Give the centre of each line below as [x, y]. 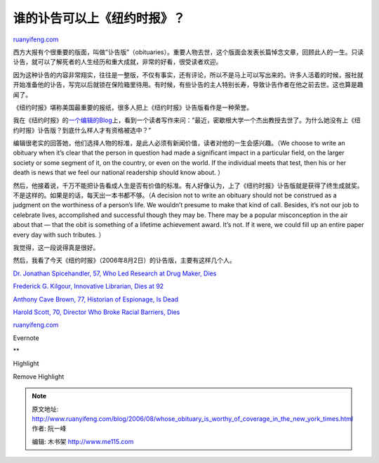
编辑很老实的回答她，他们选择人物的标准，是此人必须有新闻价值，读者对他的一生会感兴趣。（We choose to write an [179, 143]
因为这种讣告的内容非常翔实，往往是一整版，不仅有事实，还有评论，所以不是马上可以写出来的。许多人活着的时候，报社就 [188, 74]
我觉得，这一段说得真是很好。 [56, 247]
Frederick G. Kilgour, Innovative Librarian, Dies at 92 [88, 286]
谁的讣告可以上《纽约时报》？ [99, 18]
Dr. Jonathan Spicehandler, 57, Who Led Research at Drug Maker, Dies [115, 273]
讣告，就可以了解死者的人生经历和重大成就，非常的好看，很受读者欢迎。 [118, 62]
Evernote [26, 338]
